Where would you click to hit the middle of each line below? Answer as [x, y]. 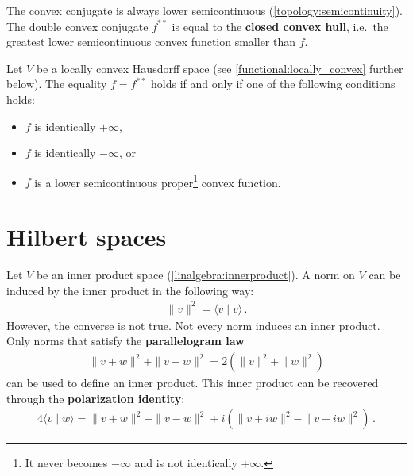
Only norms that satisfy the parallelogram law [125, 341]
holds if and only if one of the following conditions [273, 84]
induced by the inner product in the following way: [130, 290]
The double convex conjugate [77, 26]
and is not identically [186, 463]
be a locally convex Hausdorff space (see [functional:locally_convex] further [220, 68]
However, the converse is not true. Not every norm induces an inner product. [193, 325]
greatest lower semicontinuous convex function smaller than [151, 42]
